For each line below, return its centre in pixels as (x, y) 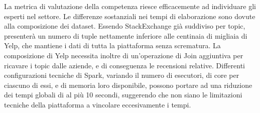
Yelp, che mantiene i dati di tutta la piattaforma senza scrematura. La (112, 45)
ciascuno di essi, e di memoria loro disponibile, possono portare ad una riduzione (128, 85)
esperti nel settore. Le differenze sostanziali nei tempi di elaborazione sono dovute (130, 16)
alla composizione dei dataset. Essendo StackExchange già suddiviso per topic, (125, 26)
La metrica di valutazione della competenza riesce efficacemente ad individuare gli (130, 6)
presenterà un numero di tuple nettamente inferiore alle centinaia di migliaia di (126, 35)
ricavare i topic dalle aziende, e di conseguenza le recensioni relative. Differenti (124, 65)
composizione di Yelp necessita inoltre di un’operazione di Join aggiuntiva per (124, 55)
